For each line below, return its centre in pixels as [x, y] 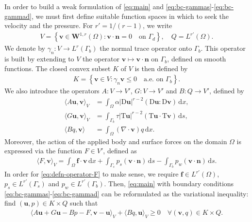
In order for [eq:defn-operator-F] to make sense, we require [92, 174]
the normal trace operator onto [146, 48]
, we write [158, 25]
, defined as [120, 151]
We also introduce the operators [52, 91]
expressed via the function [43, 151]
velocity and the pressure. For [49, 25]
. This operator [223, 48]
